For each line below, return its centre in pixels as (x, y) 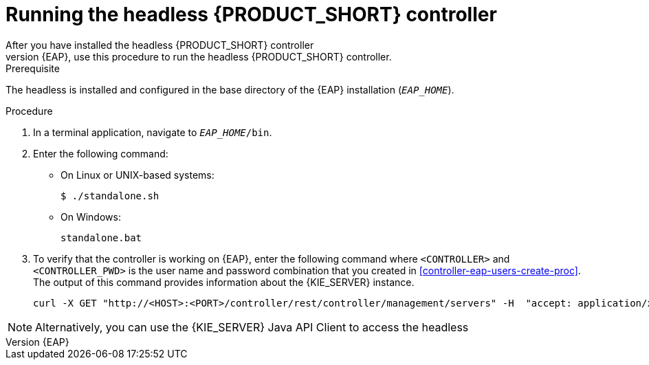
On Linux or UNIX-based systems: (137, 175)
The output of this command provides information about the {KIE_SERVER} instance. (224, 282)
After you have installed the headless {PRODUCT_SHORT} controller (160, 45)
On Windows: (91, 217)
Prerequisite (33, 68)
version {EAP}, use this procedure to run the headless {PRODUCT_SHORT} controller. (199, 56)
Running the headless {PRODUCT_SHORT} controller (251, 14)
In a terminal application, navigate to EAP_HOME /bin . (153, 132)
